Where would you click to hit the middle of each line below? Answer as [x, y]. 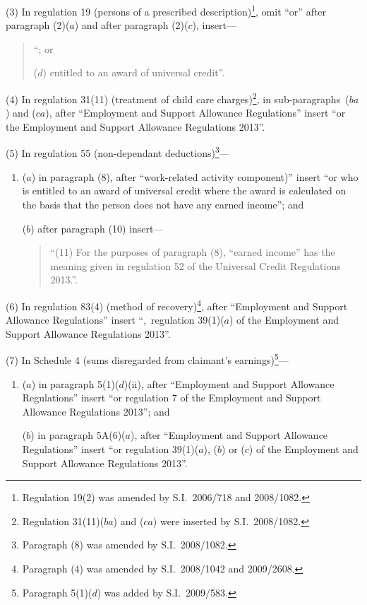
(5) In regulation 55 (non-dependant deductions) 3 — [118, 152]
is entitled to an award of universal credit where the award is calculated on [184, 190]
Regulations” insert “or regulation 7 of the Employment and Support [172, 398]
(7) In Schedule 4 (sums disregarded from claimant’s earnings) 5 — [147, 359]
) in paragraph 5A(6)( [78, 435]
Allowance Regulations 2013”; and [96, 411]
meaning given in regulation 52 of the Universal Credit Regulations [195, 265]
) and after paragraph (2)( [131, 25]
